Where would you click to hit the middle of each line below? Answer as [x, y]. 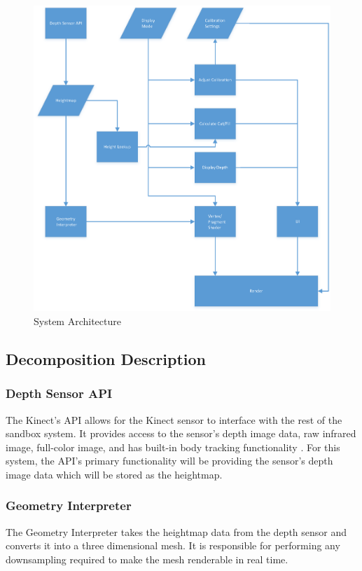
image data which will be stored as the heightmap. [114, 474]
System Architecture [77, 321]
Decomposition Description [106, 358]
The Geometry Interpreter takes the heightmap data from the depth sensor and [176, 531]
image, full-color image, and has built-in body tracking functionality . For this [173, 447]
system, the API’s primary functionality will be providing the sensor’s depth [169, 461]
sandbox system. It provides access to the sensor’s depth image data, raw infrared [181, 433]
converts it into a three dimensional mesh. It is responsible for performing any [173, 545]
